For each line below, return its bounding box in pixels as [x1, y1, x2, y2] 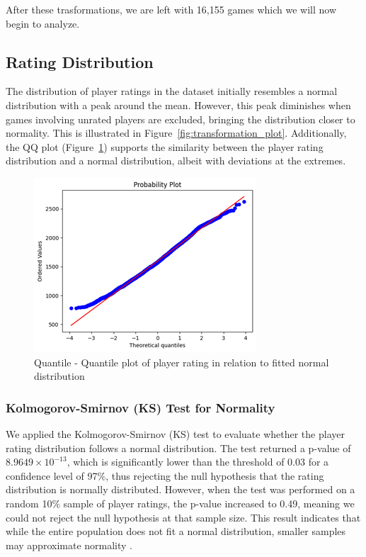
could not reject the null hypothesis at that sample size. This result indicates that [6, 510, 361, 524]
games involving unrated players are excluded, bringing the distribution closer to [6, 111, 355, 126]
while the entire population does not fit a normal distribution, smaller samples [6, 524, 346, 539]
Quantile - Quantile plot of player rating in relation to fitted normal [34, 354, 329, 369]
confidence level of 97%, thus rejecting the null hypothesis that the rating [6, 468, 324, 483]
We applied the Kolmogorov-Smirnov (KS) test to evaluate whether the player [6, 426, 345, 441]
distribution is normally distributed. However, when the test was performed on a [6, 482, 355, 497]
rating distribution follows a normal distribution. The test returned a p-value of [6, 440, 351, 455]
